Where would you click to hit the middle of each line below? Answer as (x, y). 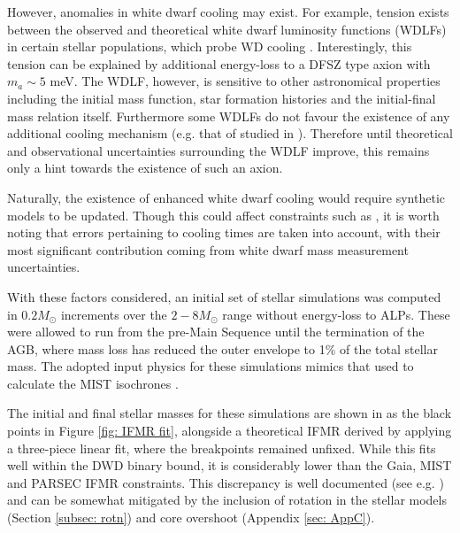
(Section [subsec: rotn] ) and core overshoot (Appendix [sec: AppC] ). (191, 518)
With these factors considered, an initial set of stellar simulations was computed (224, 296)
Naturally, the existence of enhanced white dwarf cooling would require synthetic (226, 197)
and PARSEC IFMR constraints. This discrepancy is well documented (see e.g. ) (226, 482)
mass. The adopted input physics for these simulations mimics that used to (211, 366)
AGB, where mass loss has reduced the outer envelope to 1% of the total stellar (222, 348)
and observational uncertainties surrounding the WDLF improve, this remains (218, 150)
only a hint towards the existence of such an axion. (145, 168)
